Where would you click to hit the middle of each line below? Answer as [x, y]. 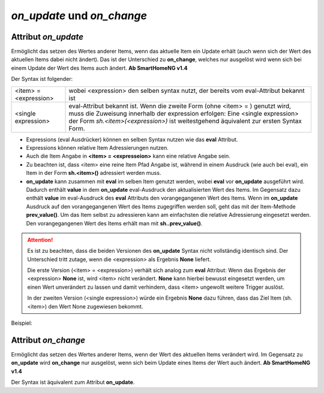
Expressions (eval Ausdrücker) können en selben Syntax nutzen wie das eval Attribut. [132, 139]
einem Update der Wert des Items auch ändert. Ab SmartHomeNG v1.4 [99, 68]
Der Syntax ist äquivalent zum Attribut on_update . [73, 382]
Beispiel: [22, 323]
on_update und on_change [79, 16]
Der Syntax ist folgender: [42, 79]
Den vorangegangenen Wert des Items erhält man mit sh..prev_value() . [114, 223]
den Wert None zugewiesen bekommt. [96, 306]
